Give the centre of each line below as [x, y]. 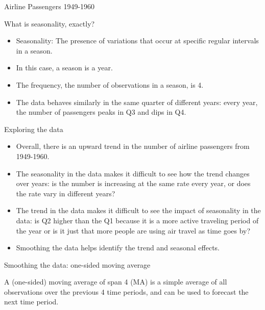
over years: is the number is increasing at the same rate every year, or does [133, 183]
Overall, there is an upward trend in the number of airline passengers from [133, 146]
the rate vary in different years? [66, 193]
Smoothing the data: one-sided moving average [77, 264]
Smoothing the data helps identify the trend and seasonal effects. [118, 248]
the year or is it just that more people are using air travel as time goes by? [133, 230]
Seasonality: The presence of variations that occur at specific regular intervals [137, 41]
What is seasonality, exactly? [50, 23]
